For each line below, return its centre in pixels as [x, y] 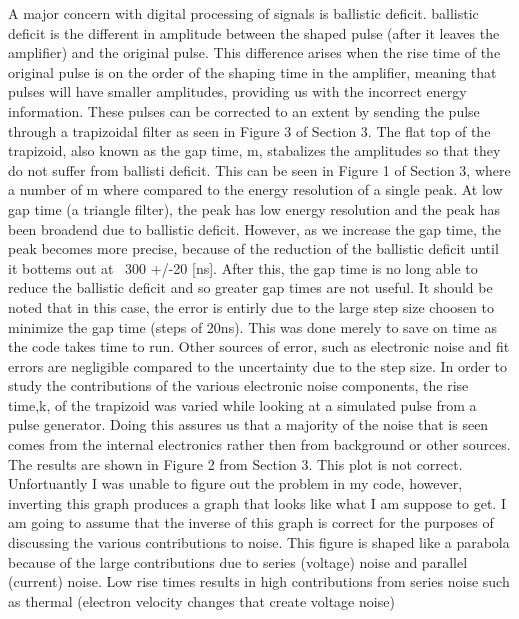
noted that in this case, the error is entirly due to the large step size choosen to [251, 306]
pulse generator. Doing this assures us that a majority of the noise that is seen [248, 424]
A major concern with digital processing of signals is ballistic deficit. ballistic [243, 13]
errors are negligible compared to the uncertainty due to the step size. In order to [258, 365]
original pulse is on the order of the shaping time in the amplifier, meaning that [252, 71]
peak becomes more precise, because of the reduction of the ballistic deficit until [253, 248]
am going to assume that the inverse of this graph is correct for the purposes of [251, 522]
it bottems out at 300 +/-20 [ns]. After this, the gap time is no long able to [243, 267]
